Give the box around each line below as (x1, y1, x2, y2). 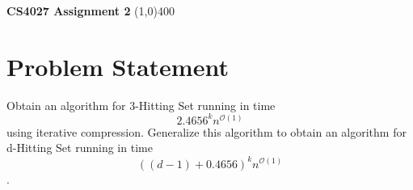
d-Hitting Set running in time (6, 139, 153, 156)
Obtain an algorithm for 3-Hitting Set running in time (6, 96, 276, 113)
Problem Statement (6, 49, 229, 82)
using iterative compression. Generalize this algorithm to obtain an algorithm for (6, 123, 407, 140)
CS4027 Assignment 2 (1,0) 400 (6, 2, 175, 19)
